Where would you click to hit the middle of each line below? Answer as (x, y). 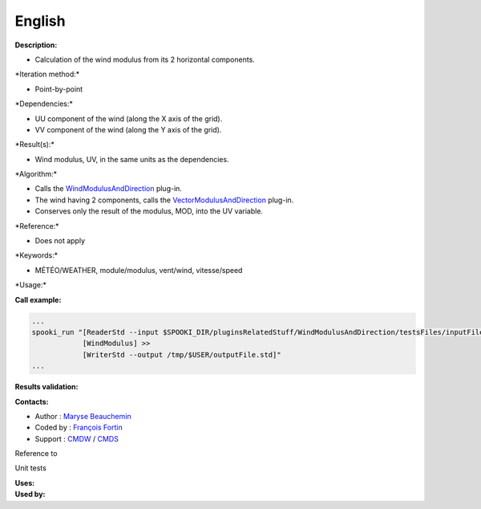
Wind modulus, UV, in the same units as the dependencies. (132, 159)
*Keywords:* (36, 255)
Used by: (30, 495)
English (40, 21)
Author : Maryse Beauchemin (83, 416)
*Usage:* (31, 285)
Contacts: (32, 401)
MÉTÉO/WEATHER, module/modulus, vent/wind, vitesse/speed (139, 270)
